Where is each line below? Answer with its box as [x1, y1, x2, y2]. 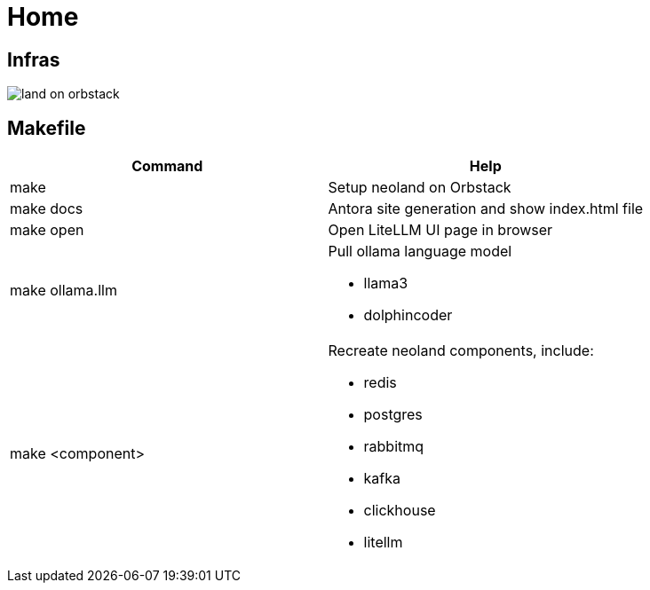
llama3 [363, 274, 408, 293]
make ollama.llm [10, 281, 117, 300]
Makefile [7, 116, 86, 139]
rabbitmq [363, 437, 424, 456]
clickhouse [363, 501, 436, 520]
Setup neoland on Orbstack [328, 178, 511, 197]
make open [10, 221, 84, 240]
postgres [363, 405, 423, 424]
